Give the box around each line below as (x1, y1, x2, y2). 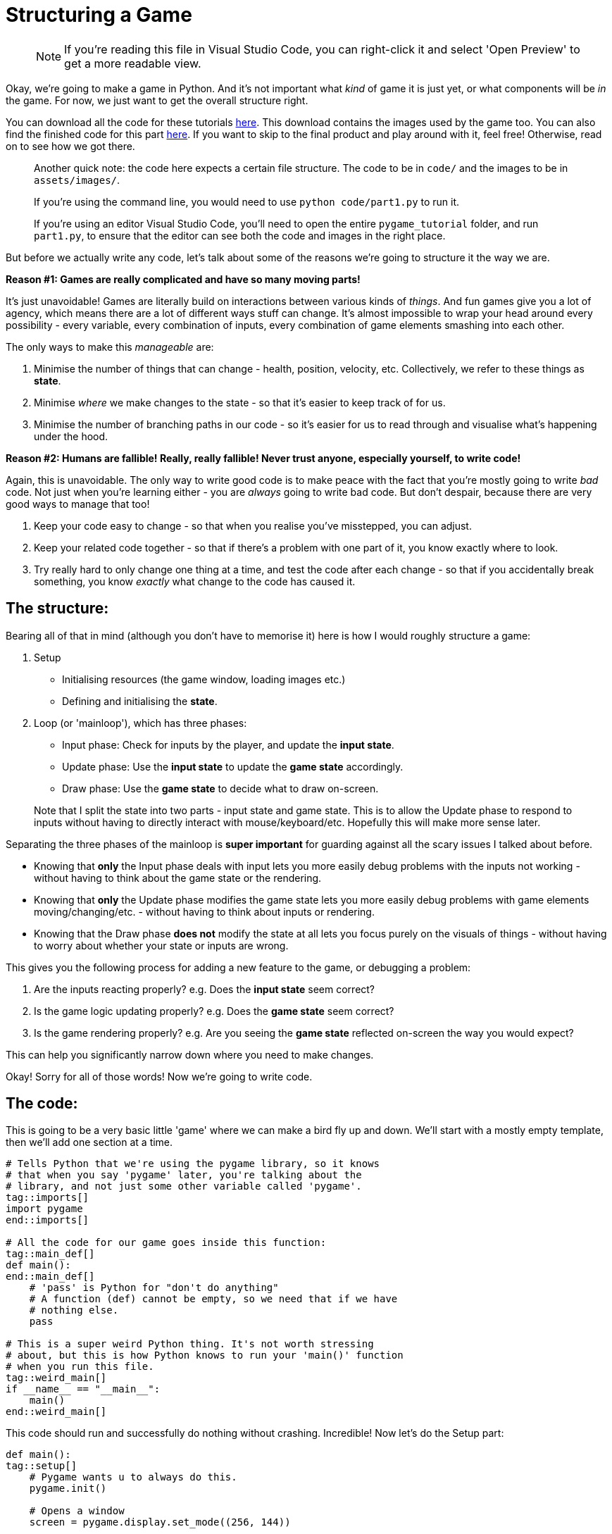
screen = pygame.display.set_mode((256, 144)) (29, 1516, 291, 1528)
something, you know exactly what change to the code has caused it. (34, 575, 356, 587)
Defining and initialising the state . (62, 694, 218, 707)
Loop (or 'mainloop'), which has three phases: (34, 716, 247, 729)
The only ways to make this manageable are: (6, 340, 214, 353)
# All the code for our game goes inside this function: (6, 1237, 327, 1249)
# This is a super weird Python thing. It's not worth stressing (6, 1338, 374, 1350)
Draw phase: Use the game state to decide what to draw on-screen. (62, 782, 379, 794)
